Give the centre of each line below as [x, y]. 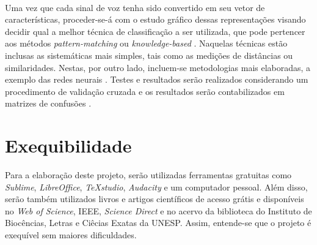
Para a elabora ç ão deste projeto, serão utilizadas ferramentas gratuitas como [148, 175]
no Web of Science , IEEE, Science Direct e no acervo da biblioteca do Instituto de [158, 210]
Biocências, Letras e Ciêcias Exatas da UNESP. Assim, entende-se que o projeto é [158, 223]
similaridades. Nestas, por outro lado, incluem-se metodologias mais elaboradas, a [158, 67]
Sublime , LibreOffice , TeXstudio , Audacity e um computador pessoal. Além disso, [156, 187]
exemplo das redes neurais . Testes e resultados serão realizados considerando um [157, 79]
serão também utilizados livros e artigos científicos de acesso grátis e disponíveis [155, 199]
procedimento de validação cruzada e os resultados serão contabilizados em [145, 91]
